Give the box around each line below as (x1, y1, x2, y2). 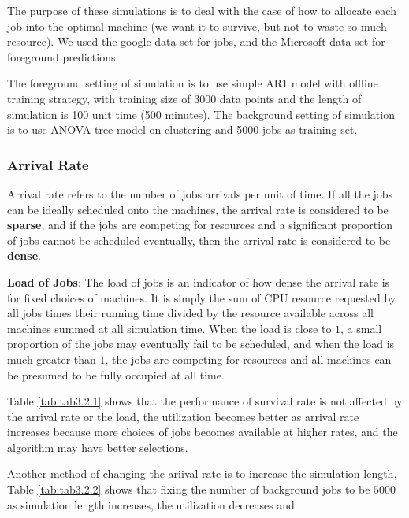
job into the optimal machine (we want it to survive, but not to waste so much (7, 17, 387, 34)
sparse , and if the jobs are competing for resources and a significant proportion (7, 216, 392, 233)
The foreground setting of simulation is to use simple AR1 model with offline (7, 75, 378, 91)
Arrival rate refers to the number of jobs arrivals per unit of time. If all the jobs (7, 185, 393, 202)
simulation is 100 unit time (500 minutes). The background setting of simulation (7, 105, 395, 122)
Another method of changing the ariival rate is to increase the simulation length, (7, 465, 397, 482)
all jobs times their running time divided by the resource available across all (7, 305, 374, 321)
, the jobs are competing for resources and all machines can (105, 350, 392, 367)
